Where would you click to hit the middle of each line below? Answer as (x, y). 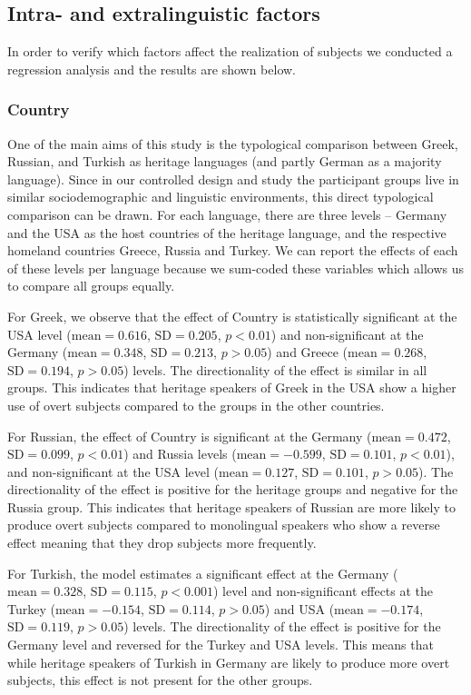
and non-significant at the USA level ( (113, 471)
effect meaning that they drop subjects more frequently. (162, 543)
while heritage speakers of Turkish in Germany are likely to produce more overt (229, 662)
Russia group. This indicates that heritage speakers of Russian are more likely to (231, 506)
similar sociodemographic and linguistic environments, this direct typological (221, 197)
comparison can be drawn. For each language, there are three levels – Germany (227, 214)
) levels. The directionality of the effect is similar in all (275, 369)
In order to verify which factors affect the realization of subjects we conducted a (230, 51)
